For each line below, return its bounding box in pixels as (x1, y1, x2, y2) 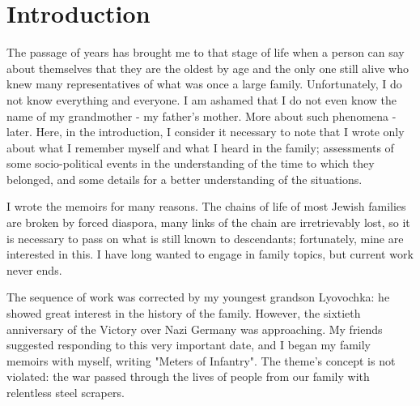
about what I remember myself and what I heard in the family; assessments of (6, 139, 394, 156)
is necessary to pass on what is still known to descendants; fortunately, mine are (6, 229, 404, 246)
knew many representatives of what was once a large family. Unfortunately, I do (6, 75, 402, 92)
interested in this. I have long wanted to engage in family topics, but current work (6, 246, 414, 263)
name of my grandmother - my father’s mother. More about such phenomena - (6, 107, 397, 124)
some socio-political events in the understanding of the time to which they (6, 155, 375, 172)
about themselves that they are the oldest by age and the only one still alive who (6, 59, 409, 76)
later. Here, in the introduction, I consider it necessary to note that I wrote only (6, 123, 405, 140)
